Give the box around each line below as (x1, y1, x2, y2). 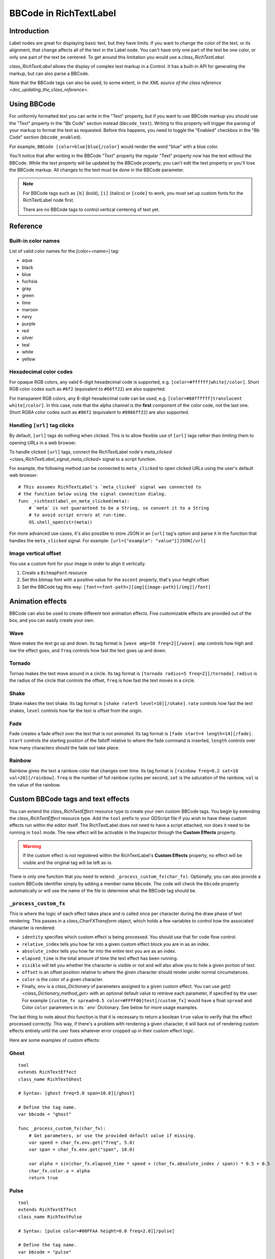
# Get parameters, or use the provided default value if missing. (28, 1133, 196, 1138)
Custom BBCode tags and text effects (9, 795, 130, 803)
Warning (23, 844, 41, 850)
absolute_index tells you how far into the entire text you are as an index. (22, 948, 176, 954)
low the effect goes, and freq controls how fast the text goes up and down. (9, 647, 166, 653)
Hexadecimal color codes (9, 368, 73, 375)
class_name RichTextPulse (18, 1214, 82, 1220)
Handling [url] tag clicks (9, 422, 74, 429)
